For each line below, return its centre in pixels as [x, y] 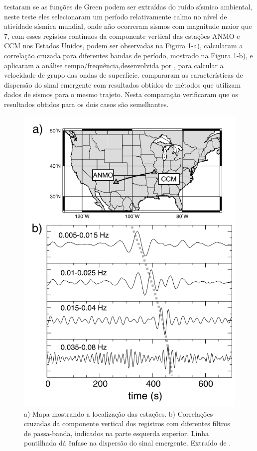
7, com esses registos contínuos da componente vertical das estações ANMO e [122, 36]
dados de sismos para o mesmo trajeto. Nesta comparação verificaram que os [121, 94]
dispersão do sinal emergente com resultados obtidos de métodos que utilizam [123, 84]
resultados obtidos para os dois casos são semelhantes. [86, 104]
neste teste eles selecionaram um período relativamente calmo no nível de [116, 16]
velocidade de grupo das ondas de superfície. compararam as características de [124, 75]
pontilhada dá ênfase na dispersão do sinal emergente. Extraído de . [128, 443]
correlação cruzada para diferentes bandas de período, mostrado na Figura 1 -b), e [128, 55]
